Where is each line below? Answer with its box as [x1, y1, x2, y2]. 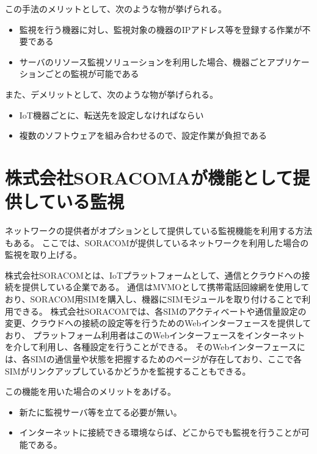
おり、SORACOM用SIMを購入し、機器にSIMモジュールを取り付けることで [5, 293, 302, 306]
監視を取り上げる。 [5, 248, 82, 261]
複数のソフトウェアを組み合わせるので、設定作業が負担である [19, 129, 268, 142]
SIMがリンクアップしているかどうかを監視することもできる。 [5, 364, 251, 377]
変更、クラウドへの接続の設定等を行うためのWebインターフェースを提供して [5, 317, 312, 329]
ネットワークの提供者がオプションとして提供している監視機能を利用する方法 [5, 224, 313, 237]
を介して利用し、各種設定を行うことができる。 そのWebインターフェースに [5, 340, 305, 353]
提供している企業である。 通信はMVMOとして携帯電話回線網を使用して [21, 280, 310, 293]
